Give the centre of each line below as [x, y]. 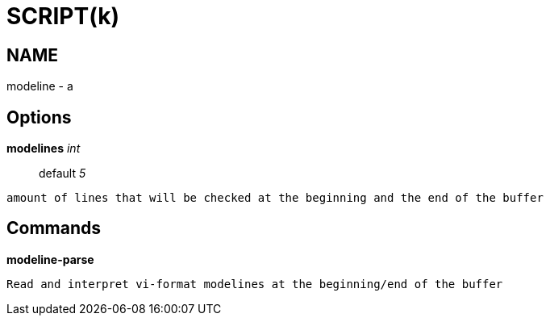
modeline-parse [50, 259]
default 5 [62, 174]
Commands [54, 228]
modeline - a [40, 86]
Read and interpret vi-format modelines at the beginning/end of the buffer [255, 284]
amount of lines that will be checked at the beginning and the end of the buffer [275, 198]
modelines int [44, 148]
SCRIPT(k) [63, 16]
